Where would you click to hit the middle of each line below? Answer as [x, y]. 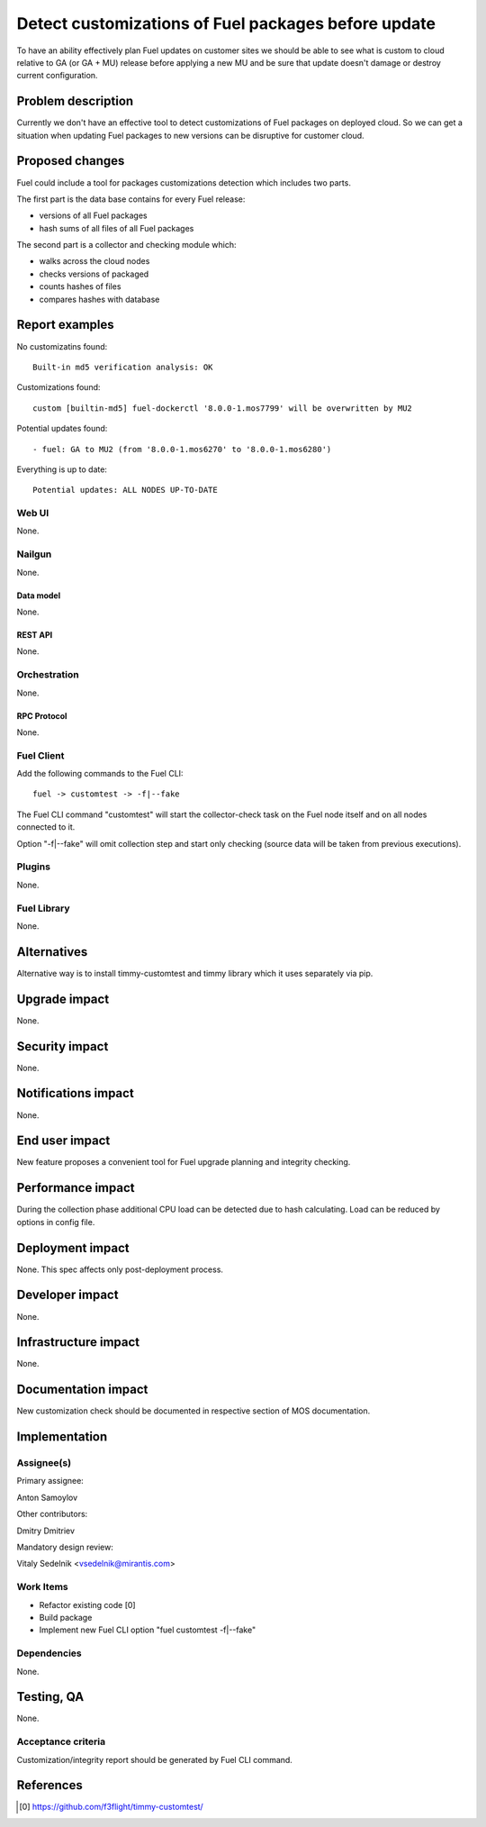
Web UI [33, 514]
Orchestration [48, 675]
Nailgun [34, 554]
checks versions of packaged [94, 274]
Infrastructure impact [78, 1342]
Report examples [65, 325]
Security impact [63, 1046]
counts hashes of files [80, 286]
